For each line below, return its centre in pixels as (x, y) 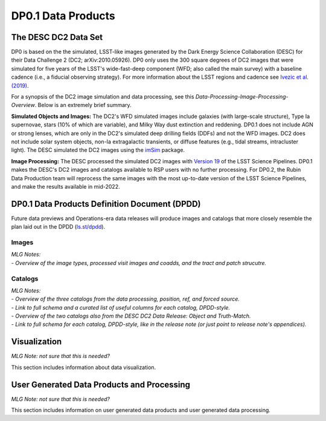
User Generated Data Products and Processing (101, 384)
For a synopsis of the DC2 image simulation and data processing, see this (103, 97)
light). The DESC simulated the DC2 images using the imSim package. (98, 150)
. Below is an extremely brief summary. (83, 105)
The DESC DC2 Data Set (57, 37)
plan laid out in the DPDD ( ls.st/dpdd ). (58, 227)
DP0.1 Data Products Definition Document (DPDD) (106, 204)
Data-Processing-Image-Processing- (242, 97)
